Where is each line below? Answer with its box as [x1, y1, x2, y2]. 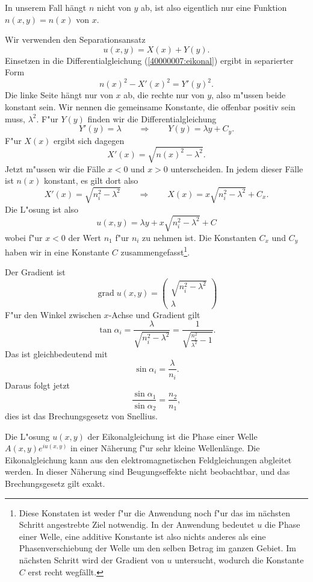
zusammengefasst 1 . [120, 244, 190, 258]
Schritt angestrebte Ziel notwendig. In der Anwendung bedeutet [19, 518, 255, 531]
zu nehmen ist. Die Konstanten [142, 231, 256, 243]
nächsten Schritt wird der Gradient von [19, 553, 164, 566]
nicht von [97, 1, 131, 13]
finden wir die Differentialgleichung [87, 112, 217, 125]
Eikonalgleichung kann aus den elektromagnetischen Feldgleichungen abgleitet [5, 453, 292, 466]
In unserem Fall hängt [5, 1, 87, 13]
